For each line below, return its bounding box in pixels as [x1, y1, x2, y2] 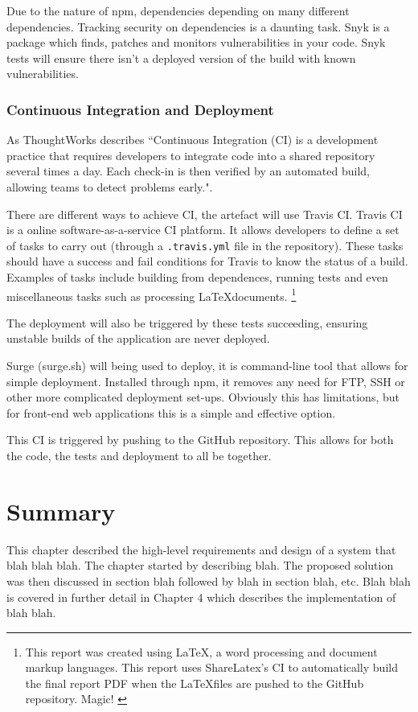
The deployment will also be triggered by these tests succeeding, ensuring [6, 314, 368, 331]
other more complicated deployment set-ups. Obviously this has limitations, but [6, 389, 400, 405]
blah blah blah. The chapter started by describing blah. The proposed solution [6, 557, 394, 574]
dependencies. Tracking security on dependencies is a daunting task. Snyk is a [6, 18, 390, 35]
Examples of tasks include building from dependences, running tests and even [6, 269, 388, 285]
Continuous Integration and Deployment [6, 99, 274, 119]
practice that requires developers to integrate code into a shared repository [6, 146, 375, 163]
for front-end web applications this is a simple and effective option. [6, 404, 336, 421]
